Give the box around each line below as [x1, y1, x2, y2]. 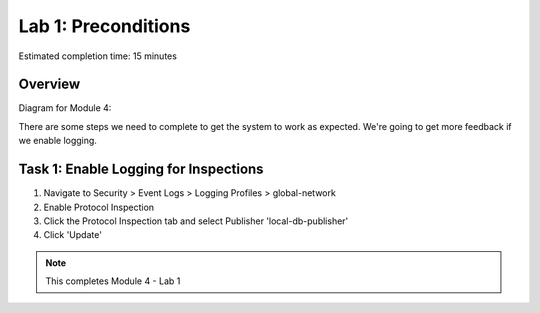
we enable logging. [18, 135, 97, 147]
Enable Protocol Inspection [43, 201, 155, 213]
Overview [18, 76, 81, 93]
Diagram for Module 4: [18, 102, 112, 114]
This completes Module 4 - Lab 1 [45, 275, 181, 287]
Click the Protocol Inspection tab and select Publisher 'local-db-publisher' [43, 215, 349, 227]
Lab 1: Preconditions [18, 15, 191, 37]
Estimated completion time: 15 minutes [18, 50, 177, 62]
